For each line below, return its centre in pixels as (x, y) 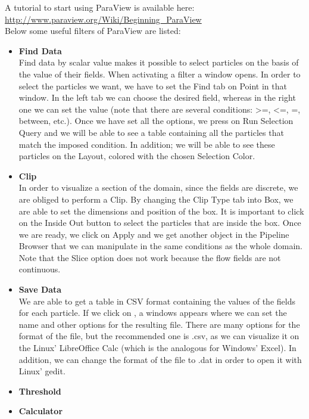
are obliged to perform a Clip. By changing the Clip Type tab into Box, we (156, 199)
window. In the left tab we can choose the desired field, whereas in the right (157, 97)
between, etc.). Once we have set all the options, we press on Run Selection (156, 121)
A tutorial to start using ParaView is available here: (100, 7)
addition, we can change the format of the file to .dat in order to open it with (160, 359)
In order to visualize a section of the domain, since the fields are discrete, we (158, 187)
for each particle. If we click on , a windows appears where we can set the (153, 313)
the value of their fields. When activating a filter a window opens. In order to (160, 74)
